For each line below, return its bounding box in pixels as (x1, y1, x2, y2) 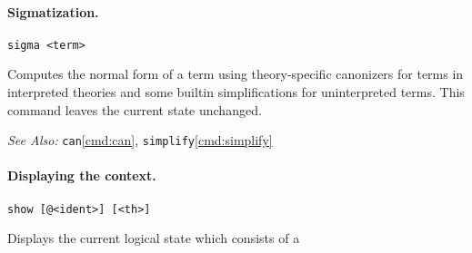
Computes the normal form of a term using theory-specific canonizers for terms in (7, 64, 464, 83)
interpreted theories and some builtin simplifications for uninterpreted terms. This (7, 83, 465, 102)
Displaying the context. (7, 166, 156, 185)
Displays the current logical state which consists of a (7, 229, 300, 248)
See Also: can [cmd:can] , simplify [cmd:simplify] (7, 131, 273, 150)
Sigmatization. (7, 2, 99, 21)
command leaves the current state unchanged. (7, 100, 262, 119)
